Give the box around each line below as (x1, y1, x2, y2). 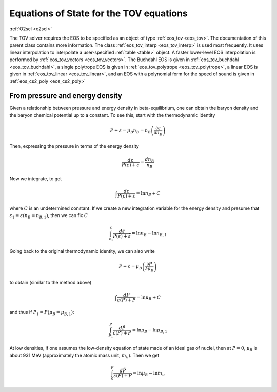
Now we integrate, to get (9, 175, 62, 182)
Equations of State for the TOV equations (9, 8, 188, 19)
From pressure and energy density (9, 91, 123, 100)
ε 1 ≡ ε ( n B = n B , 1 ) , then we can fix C (9, 212, 88, 220)
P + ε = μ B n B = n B (110, 128, 151, 134)
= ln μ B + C (136, 294, 161, 301)
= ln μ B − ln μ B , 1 (132, 327, 168, 335)
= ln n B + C (136, 190, 161, 198)
